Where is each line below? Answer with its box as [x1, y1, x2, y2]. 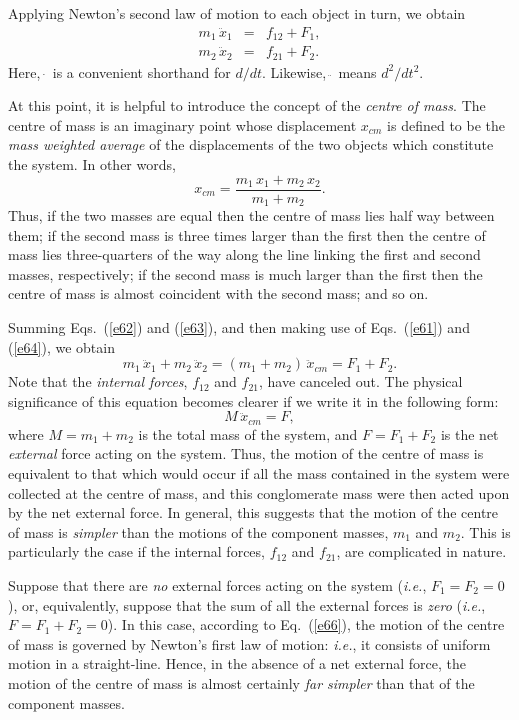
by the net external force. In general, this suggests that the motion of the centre [8, 502, 499, 523]
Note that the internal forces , [8, 371, 188, 392]
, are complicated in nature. [336, 541, 507, 562]
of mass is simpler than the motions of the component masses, [8, 521, 389, 542]
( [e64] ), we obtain [8, 336, 115, 357]
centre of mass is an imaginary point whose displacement [8, 114, 357, 135]
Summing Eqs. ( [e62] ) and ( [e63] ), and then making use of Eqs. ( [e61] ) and [8, 317, 470, 338]
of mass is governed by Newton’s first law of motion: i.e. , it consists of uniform [8, 633, 491, 654]
